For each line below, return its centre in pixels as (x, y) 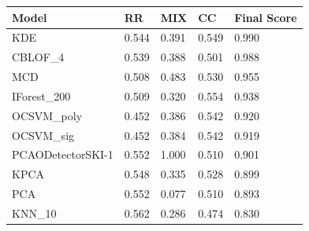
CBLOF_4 (38, 57)
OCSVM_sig (43, 135)
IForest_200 (41, 95)
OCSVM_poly (47, 115)
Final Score (266, 17)
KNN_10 (34, 213)
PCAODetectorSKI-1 (63, 154)
